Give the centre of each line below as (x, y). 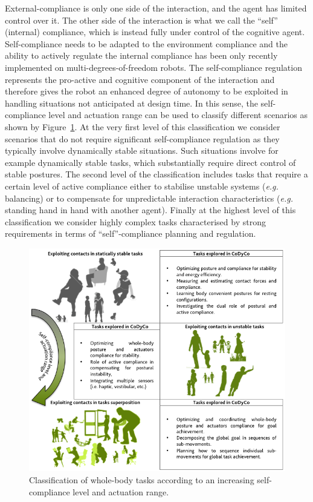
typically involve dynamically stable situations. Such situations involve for (142, 150)
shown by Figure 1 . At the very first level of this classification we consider (143, 126)
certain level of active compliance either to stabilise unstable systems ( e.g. (142, 186)
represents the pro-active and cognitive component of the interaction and (140, 79)
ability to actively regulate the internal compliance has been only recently (141, 55)
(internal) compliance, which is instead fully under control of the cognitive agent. (155, 32)
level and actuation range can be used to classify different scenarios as (178, 115)
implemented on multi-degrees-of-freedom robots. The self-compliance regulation (153, 67)
